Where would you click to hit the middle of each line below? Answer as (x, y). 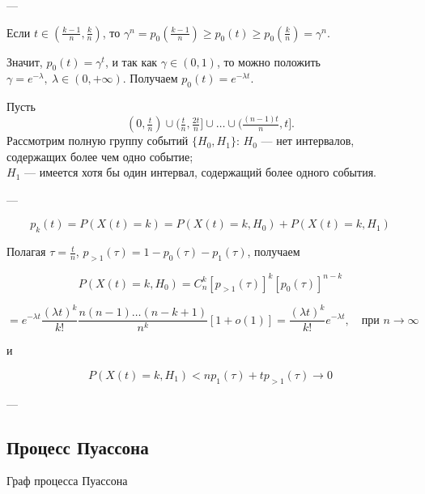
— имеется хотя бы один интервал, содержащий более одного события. (200, 172)
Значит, (25, 61)
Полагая (26, 251)
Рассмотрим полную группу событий (98, 141)
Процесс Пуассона (78, 447)
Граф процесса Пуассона (67, 481)
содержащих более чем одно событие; (100, 156)
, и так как (131, 61)
